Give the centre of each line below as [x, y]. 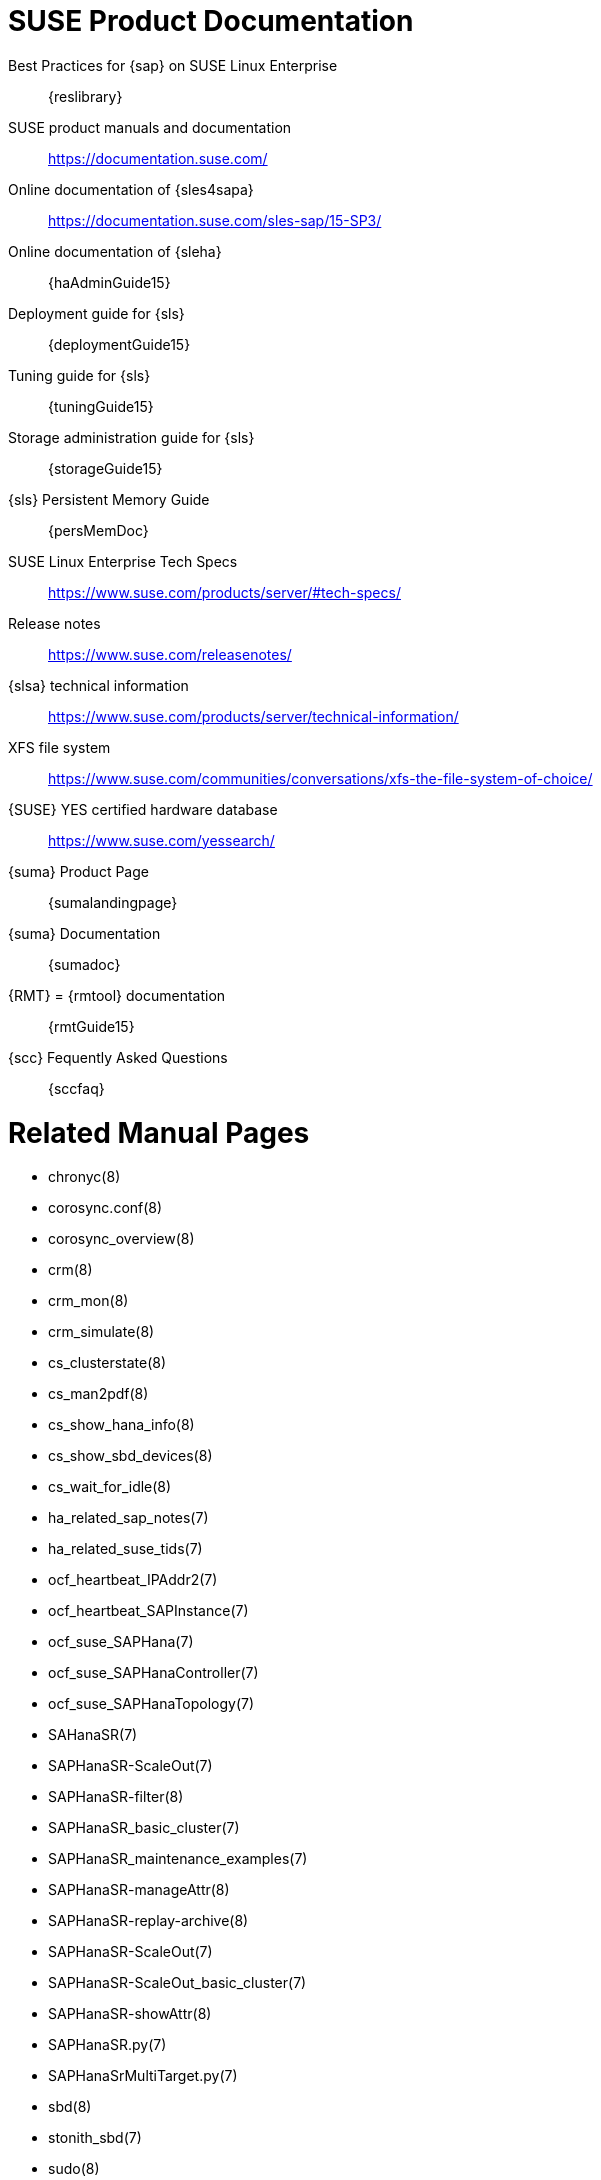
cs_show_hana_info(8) [121, 1425]
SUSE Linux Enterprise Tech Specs [123, 561]
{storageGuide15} [105, 468]
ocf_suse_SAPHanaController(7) [153, 1673]
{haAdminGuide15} [109, 282]
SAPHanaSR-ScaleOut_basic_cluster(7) [177, 1983]
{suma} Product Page [78, 871]
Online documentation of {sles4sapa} [131, 189]
